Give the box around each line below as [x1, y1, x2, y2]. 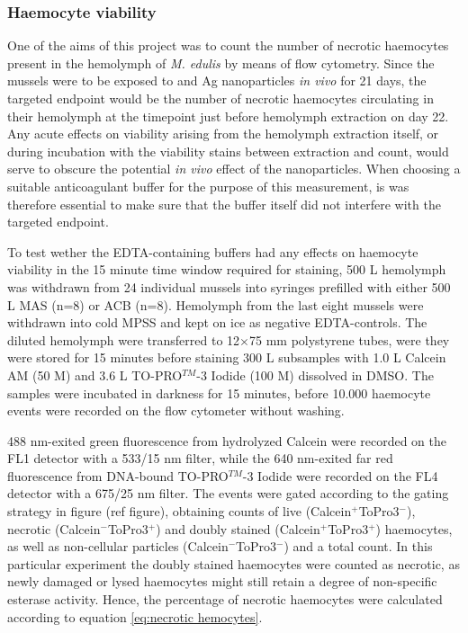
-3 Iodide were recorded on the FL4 [242, 466, 438, 485]
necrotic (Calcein [7, 519, 101, 538]
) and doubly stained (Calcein [156, 519, 320, 538]
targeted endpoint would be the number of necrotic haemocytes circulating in [7, 89, 434, 107]
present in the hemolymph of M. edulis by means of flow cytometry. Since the [7, 53, 435, 72]
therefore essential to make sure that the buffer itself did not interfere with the [7, 194, 441, 213]
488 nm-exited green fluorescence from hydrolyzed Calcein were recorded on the [7, 431, 446, 450]
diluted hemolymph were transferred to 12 [7, 330, 240, 349]
